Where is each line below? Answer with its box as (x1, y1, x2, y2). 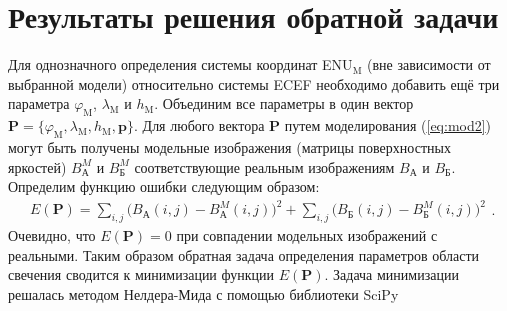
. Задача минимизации (324, 264, 459, 285)
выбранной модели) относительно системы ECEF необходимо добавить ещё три (8, 73, 500, 94)
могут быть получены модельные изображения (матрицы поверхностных (8, 136, 451, 157)
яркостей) (8, 156, 67, 177)
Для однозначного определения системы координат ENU (8, 54, 353, 75)
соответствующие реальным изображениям (134, 156, 395, 177)
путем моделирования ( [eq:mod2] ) (284, 115, 492, 136)
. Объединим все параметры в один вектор (154, 93, 414, 114)
